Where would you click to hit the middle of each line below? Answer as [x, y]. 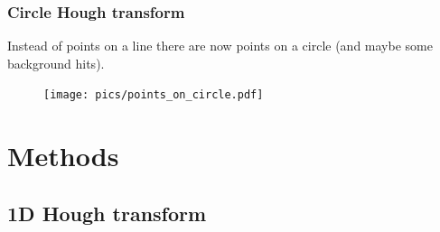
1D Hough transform [107, 213]
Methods [63, 156]
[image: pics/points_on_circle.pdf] [154, 95]
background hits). [56, 63]
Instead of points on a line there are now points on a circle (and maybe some [220, 46]
